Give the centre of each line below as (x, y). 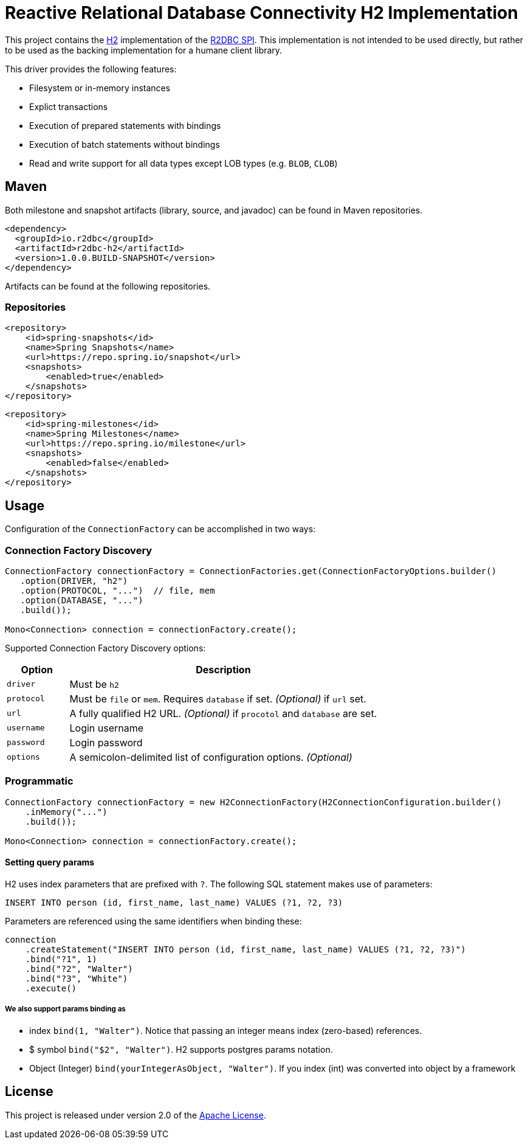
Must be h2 (94, 684)
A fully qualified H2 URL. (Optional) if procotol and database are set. (223, 713)
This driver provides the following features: (91, 69)
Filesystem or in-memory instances (100, 88)
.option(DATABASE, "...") (82, 600)
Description (223, 669)
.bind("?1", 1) (61, 959)
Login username (107, 728)
